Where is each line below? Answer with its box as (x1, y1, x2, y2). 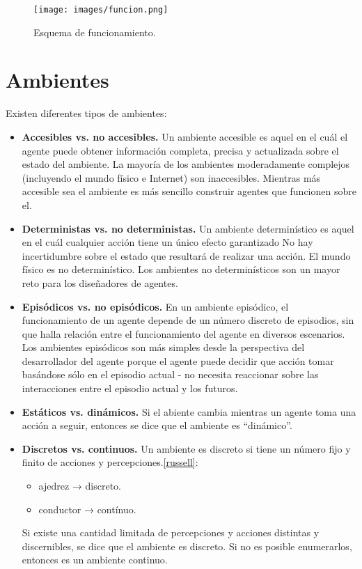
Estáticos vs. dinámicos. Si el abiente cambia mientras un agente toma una (22, 404, 356, 419)
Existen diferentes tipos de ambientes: (6, 106, 167, 120)
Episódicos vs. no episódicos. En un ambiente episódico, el (22, 299, 289, 313)
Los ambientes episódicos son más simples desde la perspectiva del (22, 340, 305, 354)
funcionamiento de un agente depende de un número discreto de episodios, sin (22, 313, 354, 327)
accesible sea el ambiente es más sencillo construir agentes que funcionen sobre (22, 184, 356, 198)
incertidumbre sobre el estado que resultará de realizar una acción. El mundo (22, 248, 351, 263)
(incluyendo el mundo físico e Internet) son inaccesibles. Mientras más (22, 170, 321, 185)
